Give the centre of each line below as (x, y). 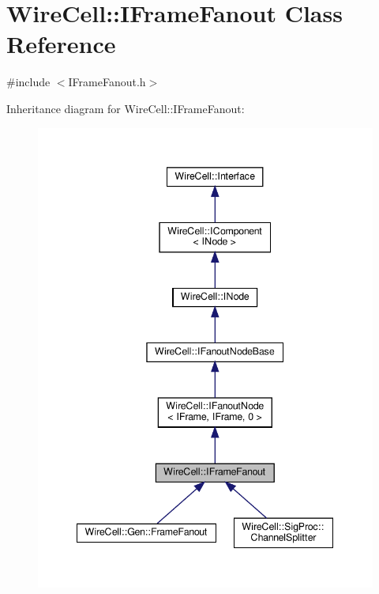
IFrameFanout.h (107, 82)
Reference (61, 44)
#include (28, 82)
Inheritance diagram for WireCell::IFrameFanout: (126, 108)
